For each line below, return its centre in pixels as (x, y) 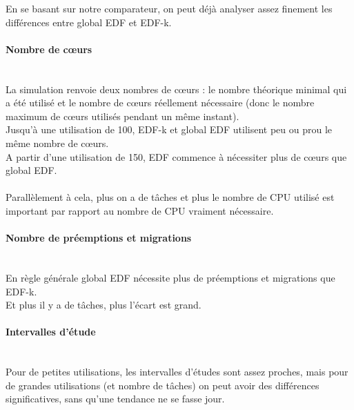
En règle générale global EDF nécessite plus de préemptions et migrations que (170, 277)
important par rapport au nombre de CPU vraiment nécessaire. (140, 210)
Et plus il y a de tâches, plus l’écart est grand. (104, 305)
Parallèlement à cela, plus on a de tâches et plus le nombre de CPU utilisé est (170, 197)
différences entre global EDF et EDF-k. (89, 22)
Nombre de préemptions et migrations (99, 238)
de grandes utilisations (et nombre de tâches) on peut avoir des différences (163, 385)
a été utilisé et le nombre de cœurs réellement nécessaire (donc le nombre (160, 102)
